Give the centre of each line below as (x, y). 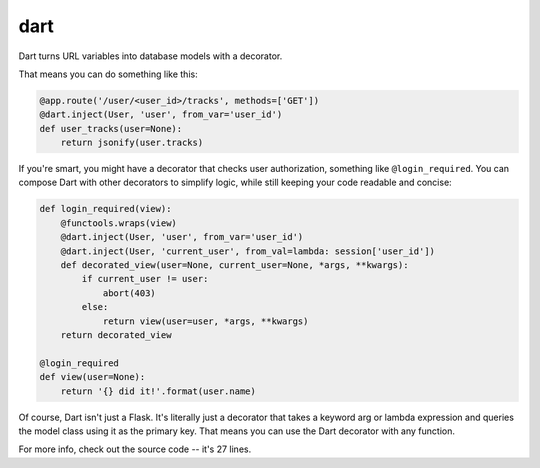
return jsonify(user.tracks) (132, 143)
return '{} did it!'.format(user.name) (158, 391)
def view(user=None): (92, 377)
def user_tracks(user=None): (111, 128)
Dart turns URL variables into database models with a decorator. (150, 56)
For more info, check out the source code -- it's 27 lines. (135, 449)
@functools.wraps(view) (118, 223)
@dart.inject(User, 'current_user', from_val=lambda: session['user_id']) (247, 251)
